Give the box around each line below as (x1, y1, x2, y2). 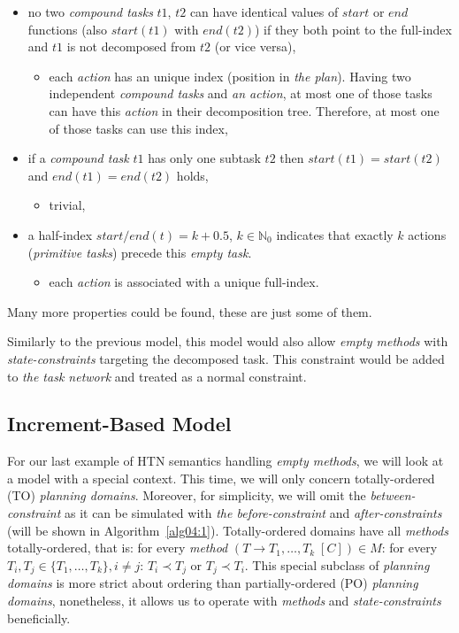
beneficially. (7, 608, 71, 627)
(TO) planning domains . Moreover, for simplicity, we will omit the (7, 486, 366, 505)
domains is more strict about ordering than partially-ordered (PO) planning (7, 574, 418, 592)
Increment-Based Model (7, 410, 232, 437)
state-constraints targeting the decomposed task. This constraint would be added (7, 349, 445, 367)
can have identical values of (189, 3, 339, 20)
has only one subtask (148, 149, 261, 167)
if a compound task (27, 149, 129, 167)
